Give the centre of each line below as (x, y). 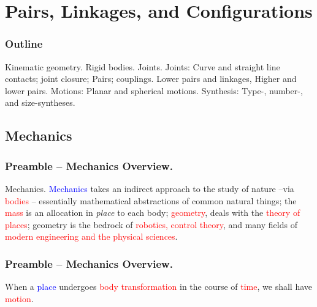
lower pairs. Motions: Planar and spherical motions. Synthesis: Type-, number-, (154, 90)
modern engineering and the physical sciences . (91, 236)
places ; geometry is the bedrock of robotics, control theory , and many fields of (151, 224)
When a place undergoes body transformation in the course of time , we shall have (158, 287)
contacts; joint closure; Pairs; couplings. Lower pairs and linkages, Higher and (151, 79)
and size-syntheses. (40, 102)
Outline (24, 44)
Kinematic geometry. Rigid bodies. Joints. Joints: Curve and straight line (143, 66)
